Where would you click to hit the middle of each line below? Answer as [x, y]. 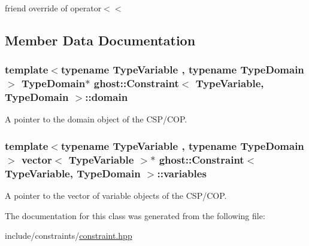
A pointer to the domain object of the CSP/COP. [96, 119]
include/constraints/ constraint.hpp [69, 236]
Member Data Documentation [100, 40]
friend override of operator [53, 8]
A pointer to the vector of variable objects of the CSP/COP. [116, 196]
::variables [182, 173]
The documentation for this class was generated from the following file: [135, 215]
